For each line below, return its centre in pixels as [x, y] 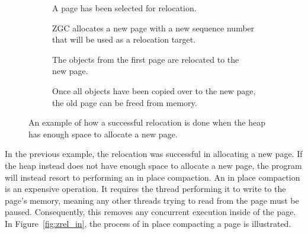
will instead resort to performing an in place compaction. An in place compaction [153, 177]
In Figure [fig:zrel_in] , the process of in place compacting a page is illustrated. [148, 223]
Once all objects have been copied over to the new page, [154, 90]
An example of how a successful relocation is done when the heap [147, 122]
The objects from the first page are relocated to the [146, 59]
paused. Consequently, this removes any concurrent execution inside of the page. [150, 212]
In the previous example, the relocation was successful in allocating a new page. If [154, 154]
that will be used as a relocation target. [124, 39]
